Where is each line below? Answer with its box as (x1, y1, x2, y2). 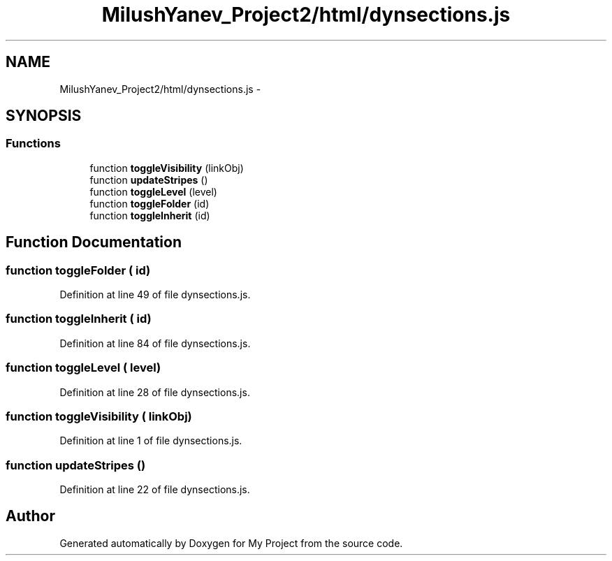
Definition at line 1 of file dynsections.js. (59, 435, 242, 447)
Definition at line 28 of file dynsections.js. (59, 386, 250, 398)
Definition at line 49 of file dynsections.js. (59, 289, 251, 301)
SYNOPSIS (6, 107, 82, 125)
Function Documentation (6, 233, 182, 252)
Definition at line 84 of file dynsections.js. (59, 337, 251, 349)
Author (6, 507, 55, 525)
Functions (6, 136, 61, 151)
